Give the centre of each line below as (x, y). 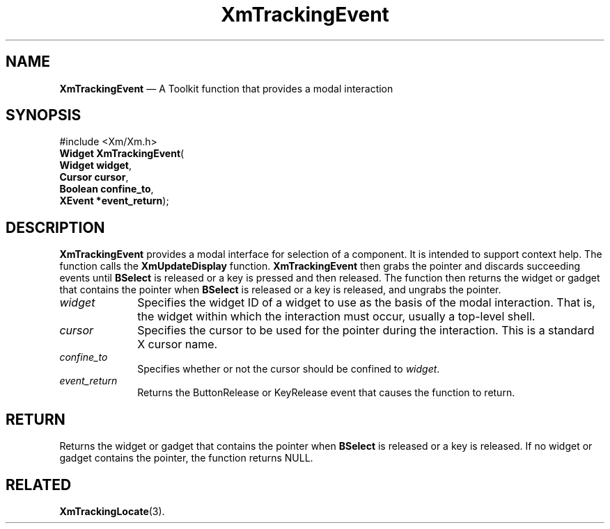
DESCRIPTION (55, 227)
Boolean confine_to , (107, 189)
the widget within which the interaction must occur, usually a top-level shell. (336, 317)
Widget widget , (96, 165)
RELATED (39, 485)
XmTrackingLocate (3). (112, 511)
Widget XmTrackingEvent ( (122, 154)
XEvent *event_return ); (114, 201)
